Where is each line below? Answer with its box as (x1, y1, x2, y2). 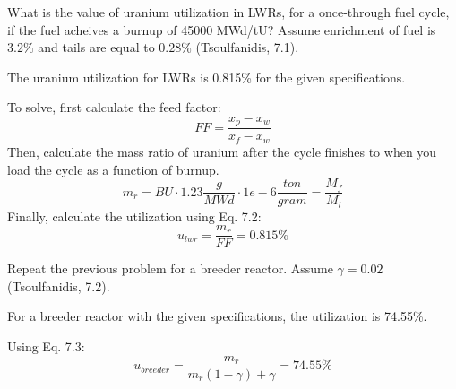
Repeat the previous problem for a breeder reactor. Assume (7, 259, 333, 278)
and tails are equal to (38, 38, 155, 56)
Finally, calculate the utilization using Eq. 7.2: (7, 206, 262, 225)
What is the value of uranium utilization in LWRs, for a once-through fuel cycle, (7, 3, 450, 21)
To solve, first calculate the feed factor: (7, 98, 221, 117)
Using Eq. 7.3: (7, 337, 85, 356)
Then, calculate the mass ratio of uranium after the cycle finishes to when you (7, 142, 437, 160)
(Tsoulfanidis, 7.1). (195, 38, 299, 56)
